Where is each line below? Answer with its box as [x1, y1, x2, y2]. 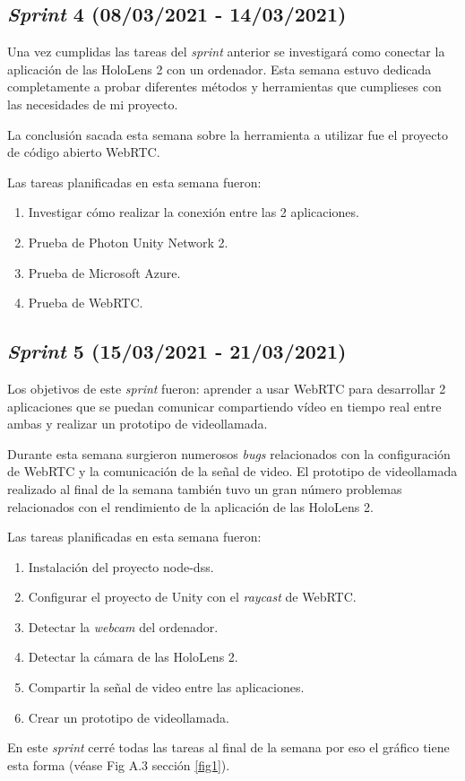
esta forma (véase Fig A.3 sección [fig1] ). [7, 755, 230, 774]
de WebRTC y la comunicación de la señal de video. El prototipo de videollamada [7, 462, 458, 481]
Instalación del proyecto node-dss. [28, 557, 214, 576]
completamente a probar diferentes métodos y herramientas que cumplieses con [7, 77, 442, 96]
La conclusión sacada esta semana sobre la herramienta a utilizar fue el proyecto [7, 125, 448, 143]
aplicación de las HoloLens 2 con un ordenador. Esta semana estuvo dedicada [7, 59, 432, 78]
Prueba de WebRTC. [28, 293, 143, 312]
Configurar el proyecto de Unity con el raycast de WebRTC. [28, 587, 357, 606]
